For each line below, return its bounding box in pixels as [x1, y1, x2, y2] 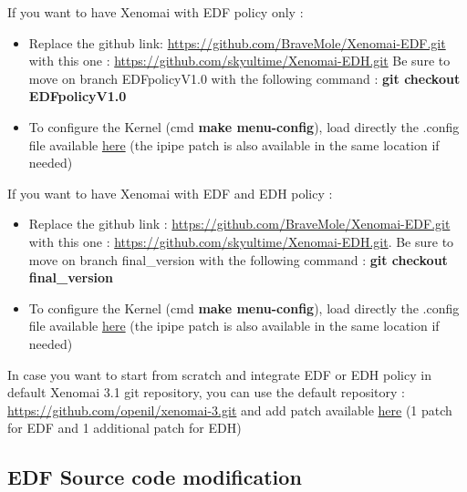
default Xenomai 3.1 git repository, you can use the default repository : [7, 383, 405, 402]
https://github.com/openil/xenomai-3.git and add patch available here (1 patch [7, 400, 452, 419]
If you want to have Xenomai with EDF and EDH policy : [7, 183, 333, 202]
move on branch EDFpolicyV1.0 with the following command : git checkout [28, 68, 461, 87]
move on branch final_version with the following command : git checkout [28, 250, 448, 269]
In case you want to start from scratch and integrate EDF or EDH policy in [7, 364, 431, 384]
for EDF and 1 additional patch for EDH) [7, 418, 242, 437]
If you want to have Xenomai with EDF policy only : [7, 3, 304, 21]
